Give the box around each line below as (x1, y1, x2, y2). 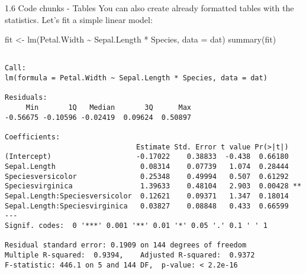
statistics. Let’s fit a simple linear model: (5, 13, 153, 25)
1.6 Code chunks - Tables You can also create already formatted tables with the (5, 2, 294, 14)
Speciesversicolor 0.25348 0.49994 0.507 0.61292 (5, 172, 289, 181)
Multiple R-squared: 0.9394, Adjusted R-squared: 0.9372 (5, 250, 255, 259)
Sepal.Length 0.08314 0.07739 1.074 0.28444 (5, 162, 289, 171)
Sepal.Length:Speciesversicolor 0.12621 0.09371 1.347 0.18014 (5, 191, 289, 200)
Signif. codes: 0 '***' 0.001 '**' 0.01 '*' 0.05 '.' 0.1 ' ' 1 (5, 221, 268, 230)
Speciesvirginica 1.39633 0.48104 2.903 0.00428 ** (5, 182, 302, 191)
